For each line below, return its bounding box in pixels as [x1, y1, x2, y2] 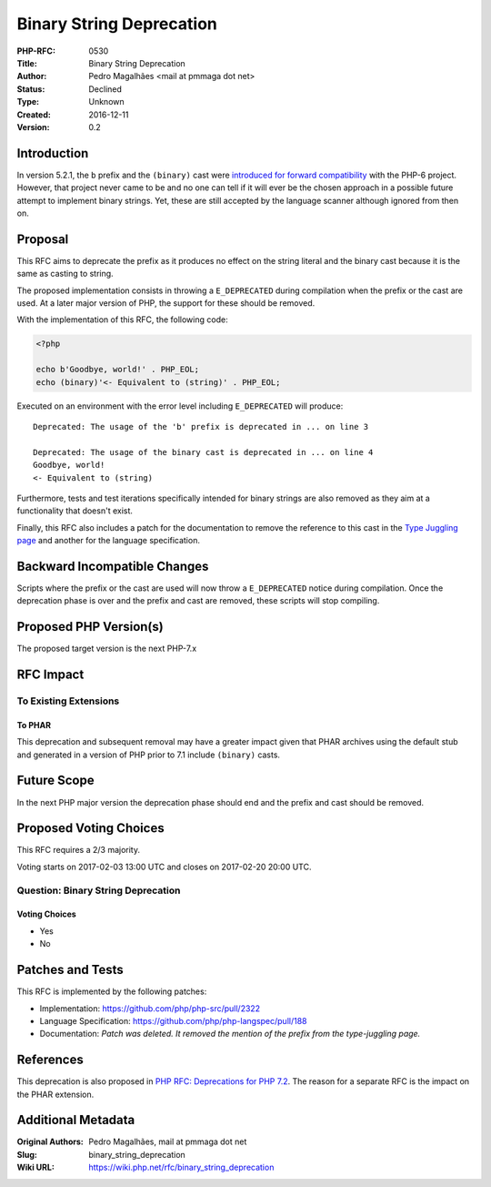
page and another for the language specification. [16, 535, 200, 546]
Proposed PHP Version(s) [16, 619, 164, 634]
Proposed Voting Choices [16, 820, 165, 837]
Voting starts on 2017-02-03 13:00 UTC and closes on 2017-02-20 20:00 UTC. [16, 861, 312, 872]
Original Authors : [16, 1136, 84, 1147]
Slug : [16, 1149, 38, 1160]
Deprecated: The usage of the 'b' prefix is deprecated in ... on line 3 [33, 421, 369, 431]
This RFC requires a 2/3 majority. [16, 845, 141, 856]
